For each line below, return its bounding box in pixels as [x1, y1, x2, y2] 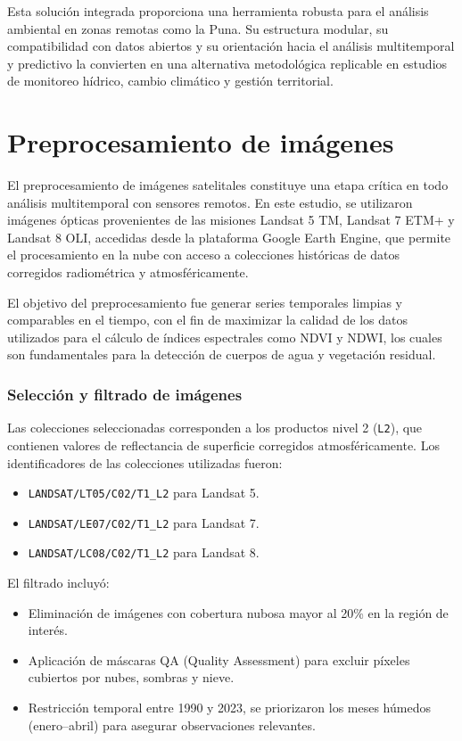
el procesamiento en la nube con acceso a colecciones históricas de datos [7, 245, 400, 264]
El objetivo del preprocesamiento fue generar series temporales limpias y [7, 292, 402, 311]
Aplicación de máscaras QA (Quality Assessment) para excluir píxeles [28, 650, 410, 669]
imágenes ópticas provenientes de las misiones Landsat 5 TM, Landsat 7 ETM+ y [7, 210, 455, 229]
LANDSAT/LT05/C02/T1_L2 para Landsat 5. [28, 483, 260, 502]
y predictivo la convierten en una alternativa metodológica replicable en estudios [7, 54, 448, 72]
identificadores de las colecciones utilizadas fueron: [7, 453, 283, 472]
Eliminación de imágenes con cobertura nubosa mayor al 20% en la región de [28, 603, 449, 622]
